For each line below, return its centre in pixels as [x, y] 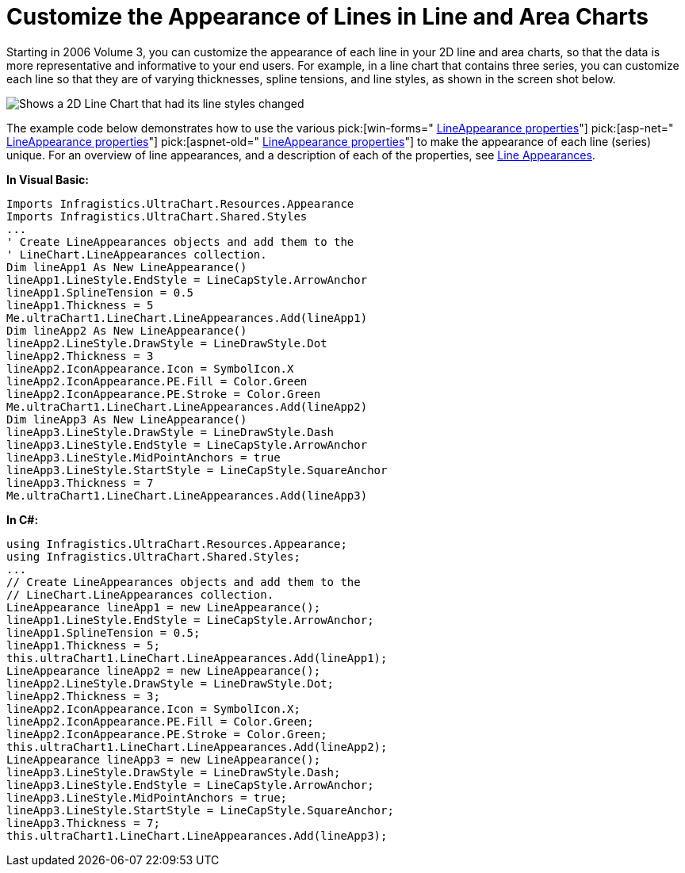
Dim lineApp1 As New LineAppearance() [127, 267]
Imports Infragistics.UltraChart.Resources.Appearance [180, 203]
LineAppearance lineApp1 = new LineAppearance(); [164, 607]
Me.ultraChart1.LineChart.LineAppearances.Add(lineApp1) [187, 318]
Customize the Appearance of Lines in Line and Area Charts [327, 17]
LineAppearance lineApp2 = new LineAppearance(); [164, 670]
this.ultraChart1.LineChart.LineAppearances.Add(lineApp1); [197, 658]
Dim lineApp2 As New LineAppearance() [127, 330]
